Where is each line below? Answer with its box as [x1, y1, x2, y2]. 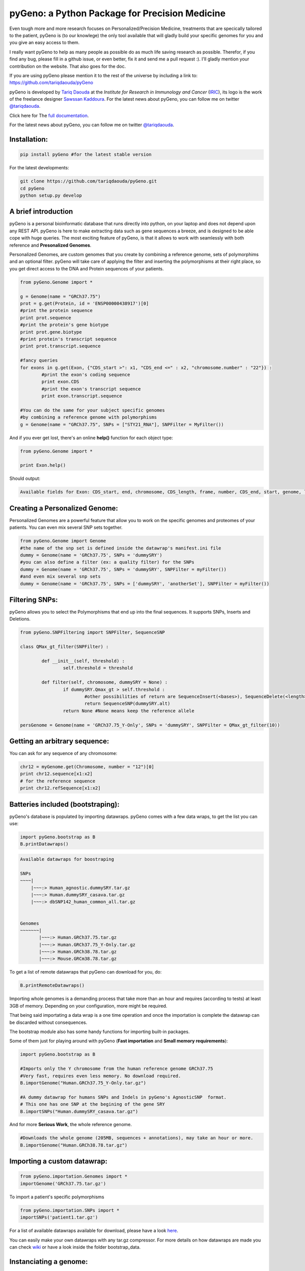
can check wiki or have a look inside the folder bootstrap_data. [9, 1244, 141, 1250]
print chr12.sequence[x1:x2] [20, 771, 93, 777]
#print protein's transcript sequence [20, 336, 117, 342]
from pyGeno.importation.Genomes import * [20, 1173, 128, 1179]
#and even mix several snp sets [20, 573, 101, 580]
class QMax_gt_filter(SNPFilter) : [20, 644, 109, 650]
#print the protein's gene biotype [20, 322, 109, 328]
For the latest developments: [9, 165, 70, 171]
